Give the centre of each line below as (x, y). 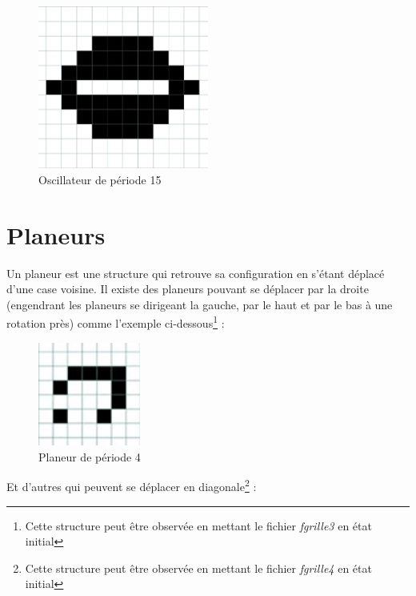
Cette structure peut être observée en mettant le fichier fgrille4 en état (198, 568)
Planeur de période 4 (90, 456)
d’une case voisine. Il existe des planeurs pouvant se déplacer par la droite (188, 289)
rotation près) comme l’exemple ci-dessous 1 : (116, 322)
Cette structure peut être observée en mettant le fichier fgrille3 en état (198, 525)
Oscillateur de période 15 (100, 179)
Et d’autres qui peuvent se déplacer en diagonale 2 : (132, 485)
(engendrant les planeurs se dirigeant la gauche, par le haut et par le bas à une (200, 304)
